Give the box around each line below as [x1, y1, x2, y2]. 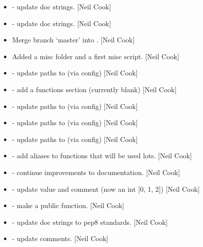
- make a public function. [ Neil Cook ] [12, 200, 124, 211]
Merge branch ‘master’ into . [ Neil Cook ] [12, 35, 135, 45]
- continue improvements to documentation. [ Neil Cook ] [12, 167, 180, 177]
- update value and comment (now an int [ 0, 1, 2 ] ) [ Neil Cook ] [12, 183, 200, 194]
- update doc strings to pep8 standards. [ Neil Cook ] [12, 216, 168, 227]
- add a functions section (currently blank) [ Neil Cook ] [12, 84, 177, 94]
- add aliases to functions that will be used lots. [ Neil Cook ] [12, 150, 192, 161]
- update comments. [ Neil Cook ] [12, 233, 108, 244]
